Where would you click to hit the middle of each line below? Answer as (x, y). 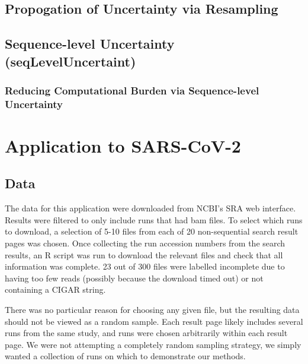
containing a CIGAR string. (55, 289)
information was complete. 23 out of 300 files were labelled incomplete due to (145, 266)
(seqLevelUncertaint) (70, 61)
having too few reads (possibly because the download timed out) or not (134, 278)
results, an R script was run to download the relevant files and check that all (144, 254)
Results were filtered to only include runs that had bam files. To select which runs (154, 219)
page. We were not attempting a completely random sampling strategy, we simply (153, 344)
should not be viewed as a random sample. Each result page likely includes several (154, 321)
